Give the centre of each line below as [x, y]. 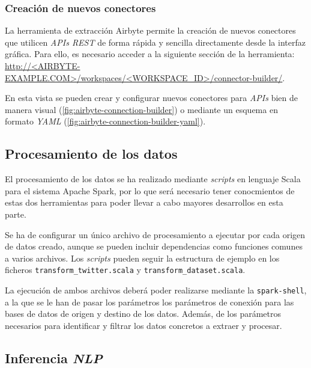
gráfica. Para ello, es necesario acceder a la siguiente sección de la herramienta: [150, 54]
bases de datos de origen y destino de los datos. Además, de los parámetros [143, 314]
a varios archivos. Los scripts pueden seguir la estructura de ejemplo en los [142, 258]
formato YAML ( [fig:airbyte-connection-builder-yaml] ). [105, 121]
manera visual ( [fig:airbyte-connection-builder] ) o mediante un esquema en [141, 109]
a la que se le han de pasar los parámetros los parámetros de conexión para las [149, 302]
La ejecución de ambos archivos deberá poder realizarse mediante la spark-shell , [156, 290]
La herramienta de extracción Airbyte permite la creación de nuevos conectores [150, 30]
